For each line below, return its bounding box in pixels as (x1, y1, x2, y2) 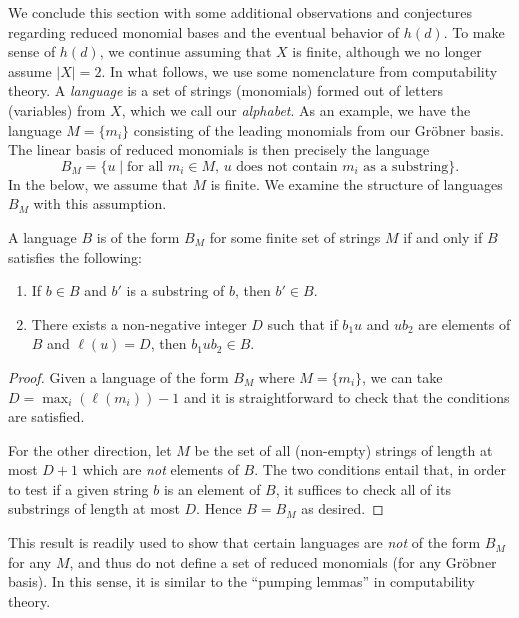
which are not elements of (82, 459, 239, 480)
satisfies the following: (8, 246, 143, 267)
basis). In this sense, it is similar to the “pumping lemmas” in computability (8, 571, 475, 592)
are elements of (418, 313, 511, 334)
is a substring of (126, 280, 225, 301)
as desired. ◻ (301, 498, 384, 519)
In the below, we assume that (8, 173, 188, 194)
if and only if (403, 226, 483, 247)
